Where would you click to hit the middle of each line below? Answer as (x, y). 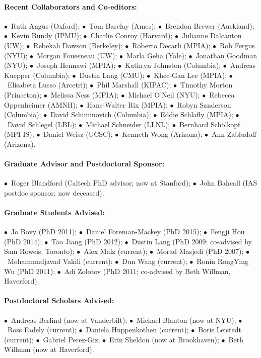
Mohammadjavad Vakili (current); (60, 261)
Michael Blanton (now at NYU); (186, 320)
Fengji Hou (227, 232)
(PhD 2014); (23, 241)
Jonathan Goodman (226, 55)
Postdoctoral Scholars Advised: (59, 300)
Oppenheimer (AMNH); (41, 104)
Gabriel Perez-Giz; (72, 339)
